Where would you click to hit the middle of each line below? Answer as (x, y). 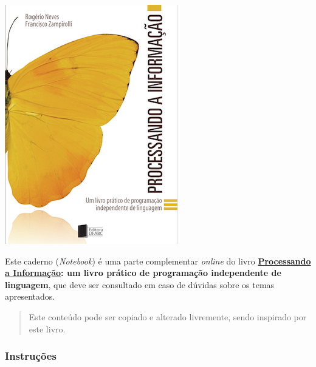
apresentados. (30, 296)
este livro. (47, 328)
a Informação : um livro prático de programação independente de (143, 273)
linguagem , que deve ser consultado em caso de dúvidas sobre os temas (140, 284)
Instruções (31, 356)
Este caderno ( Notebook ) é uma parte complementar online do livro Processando (158, 261)
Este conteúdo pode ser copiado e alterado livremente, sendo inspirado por (168, 316)
